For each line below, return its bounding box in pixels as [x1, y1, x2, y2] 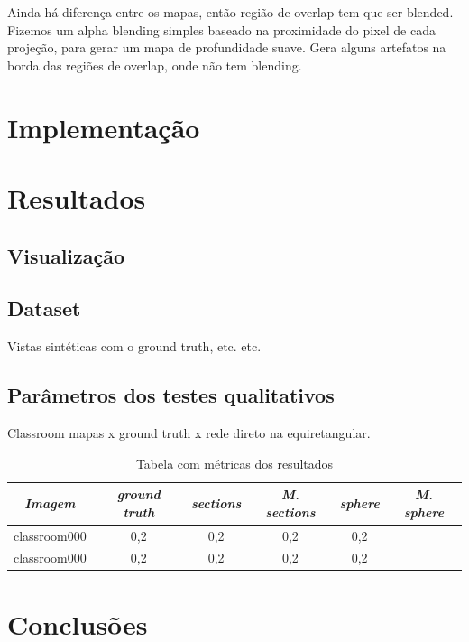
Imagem [24, 493, 76, 512]
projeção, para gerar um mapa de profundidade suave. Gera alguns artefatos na [7, 38, 446, 57]
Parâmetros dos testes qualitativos [7, 381, 335, 409]
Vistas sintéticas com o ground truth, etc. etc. [7, 337, 262, 356]
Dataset [7, 294, 81, 322]
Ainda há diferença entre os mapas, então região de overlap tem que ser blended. [7, 3, 454, 21]
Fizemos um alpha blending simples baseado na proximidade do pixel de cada [7, 20, 436, 39]
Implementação [7, 108, 200, 145]
